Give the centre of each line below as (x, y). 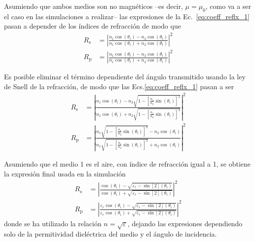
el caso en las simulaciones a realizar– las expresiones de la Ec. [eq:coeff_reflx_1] (127, 16)
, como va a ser (228, 6)
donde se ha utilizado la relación (53, 223)
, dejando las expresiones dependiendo (185, 223)
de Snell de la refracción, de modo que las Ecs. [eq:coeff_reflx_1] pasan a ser (119, 86)
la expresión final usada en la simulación (65, 174)
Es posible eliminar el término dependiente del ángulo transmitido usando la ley (125, 77)
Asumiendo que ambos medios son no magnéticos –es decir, (93, 6)
